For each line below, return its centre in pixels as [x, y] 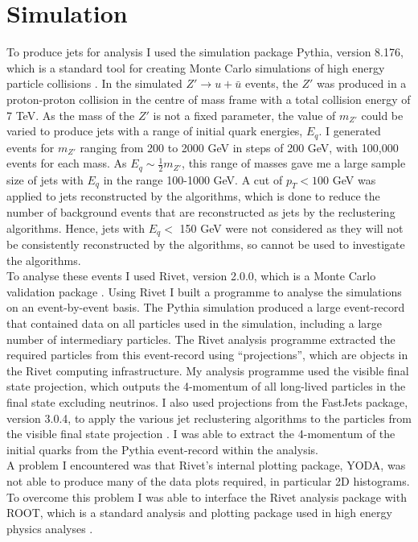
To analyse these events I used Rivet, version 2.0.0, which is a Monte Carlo [191, 276]
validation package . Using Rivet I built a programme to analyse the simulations [204, 291]
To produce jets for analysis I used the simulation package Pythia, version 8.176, [205, 52]
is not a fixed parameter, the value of [244, 115]
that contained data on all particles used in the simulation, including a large [195, 323]
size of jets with [45, 179]
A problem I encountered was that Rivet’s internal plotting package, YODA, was [206, 465]
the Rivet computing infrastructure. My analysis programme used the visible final [208, 370]
